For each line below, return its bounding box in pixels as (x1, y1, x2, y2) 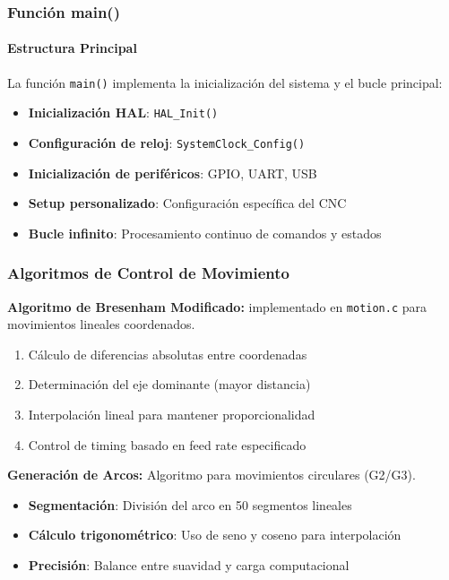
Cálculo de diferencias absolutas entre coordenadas (28, 344, 307, 363)
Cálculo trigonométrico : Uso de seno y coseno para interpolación (28, 525, 402, 544)
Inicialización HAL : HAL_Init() (28, 103, 219, 122)
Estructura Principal (7, 39, 137, 57)
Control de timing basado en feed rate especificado (28, 435, 307, 454)
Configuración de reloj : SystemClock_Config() (28, 133, 306, 151)
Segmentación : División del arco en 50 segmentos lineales (28, 495, 352, 514)
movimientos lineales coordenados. (7, 315, 195, 333)
